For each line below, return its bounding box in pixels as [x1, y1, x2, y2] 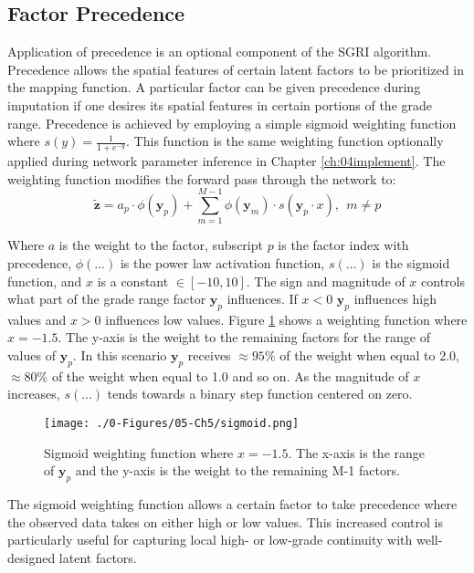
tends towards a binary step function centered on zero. [107, 384, 413, 403]
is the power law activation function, [120, 253, 325, 272]
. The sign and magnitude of [246, 271, 406, 290]
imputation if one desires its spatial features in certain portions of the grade [7, 95, 433, 114]
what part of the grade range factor [7, 289, 206, 308]
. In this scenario [72, 346, 167, 365]
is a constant [97, 271, 169, 290]
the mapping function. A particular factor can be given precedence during [7, 78, 421, 97]
